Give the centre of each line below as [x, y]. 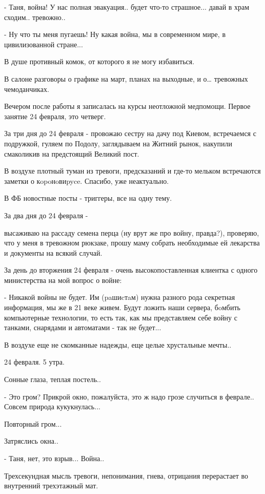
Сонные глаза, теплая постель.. [53, 379]
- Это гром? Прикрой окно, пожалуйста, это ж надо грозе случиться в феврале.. [129, 396]
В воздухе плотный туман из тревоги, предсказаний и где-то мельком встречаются [132, 171]
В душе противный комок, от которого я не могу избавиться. [99, 61]
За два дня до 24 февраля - [46, 215]
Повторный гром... [33, 423]
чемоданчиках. [27, 89]
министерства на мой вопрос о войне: [63, 280]
